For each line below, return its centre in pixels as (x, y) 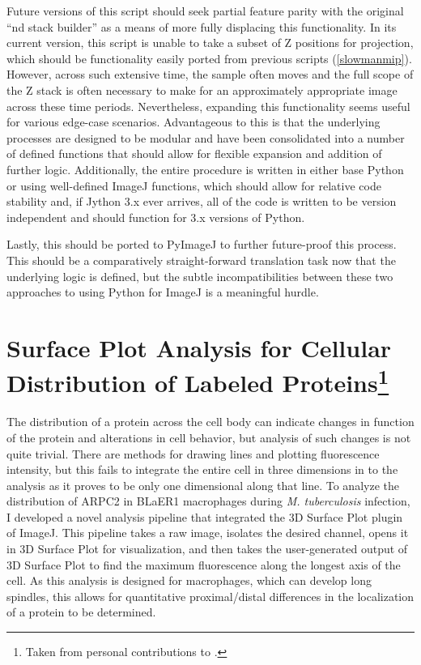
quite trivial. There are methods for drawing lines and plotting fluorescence (193, 453)
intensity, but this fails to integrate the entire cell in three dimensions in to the (202, 469)
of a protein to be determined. (81, 612)
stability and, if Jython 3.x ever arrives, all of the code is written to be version (202, 201)
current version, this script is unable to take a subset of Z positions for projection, (210, 43)
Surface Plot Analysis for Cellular (199, 347)
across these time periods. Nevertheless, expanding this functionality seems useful (208, 106)
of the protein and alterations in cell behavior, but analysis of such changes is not (209, 437)
